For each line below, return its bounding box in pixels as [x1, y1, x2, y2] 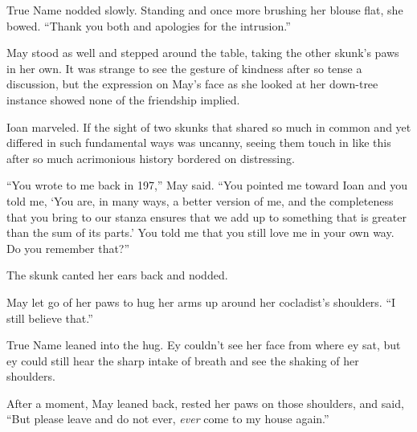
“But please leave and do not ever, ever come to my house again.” [6, 410, 329, 427]
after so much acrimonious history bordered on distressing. [6, 149, 295, 166]
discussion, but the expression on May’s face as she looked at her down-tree [6, 75, 378, 92]
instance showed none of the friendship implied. [6, 91, 240, 108]
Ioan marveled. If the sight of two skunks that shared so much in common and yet [6, 118, 411, 135]
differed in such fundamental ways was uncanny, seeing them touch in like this [6, 134, 391, 151]
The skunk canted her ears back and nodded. [6, 267, 228, 283]
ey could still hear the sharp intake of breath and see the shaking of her [6, 352, 359, 369]
